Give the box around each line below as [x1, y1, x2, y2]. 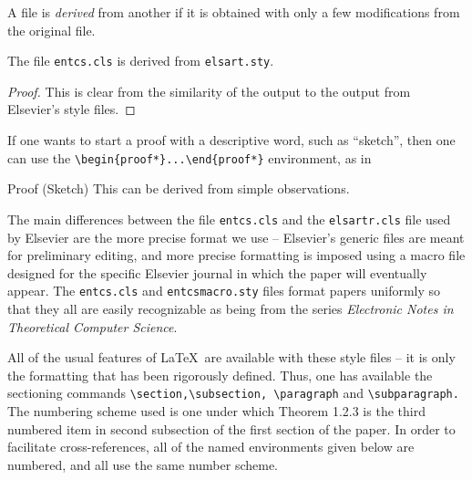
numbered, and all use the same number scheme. [7, 454, 278, 474]
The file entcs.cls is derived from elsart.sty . [7, 51, 274, 70]
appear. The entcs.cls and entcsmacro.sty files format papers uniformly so [7, 281, 441, 300]
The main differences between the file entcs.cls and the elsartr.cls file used [7, 209, 451, 228]
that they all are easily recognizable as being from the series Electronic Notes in [7, 298, 454, 318]
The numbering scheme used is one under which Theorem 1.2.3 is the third [7, 402, 426, 420]
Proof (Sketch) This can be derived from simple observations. [7, 179, 350, 198]
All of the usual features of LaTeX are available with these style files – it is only [7, 348, 456, 367]
